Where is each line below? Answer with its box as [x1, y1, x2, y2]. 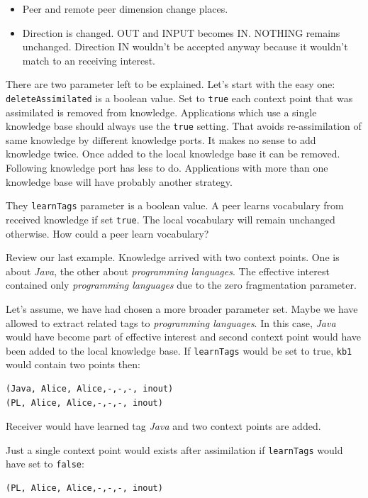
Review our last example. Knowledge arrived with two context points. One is [6, 250, 340, 265]
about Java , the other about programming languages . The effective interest [6, 263, 330, 278]
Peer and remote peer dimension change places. [22, 1, 228, 16]
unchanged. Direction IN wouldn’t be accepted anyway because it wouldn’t [22, 39, 348, 54]
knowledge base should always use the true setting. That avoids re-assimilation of [6, 118, 362, 133]
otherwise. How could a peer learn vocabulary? [6, 226, 209, 240]
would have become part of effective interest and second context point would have [6, 329, 362, 344]
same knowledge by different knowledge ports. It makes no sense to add [6, 132, 316, 147]
